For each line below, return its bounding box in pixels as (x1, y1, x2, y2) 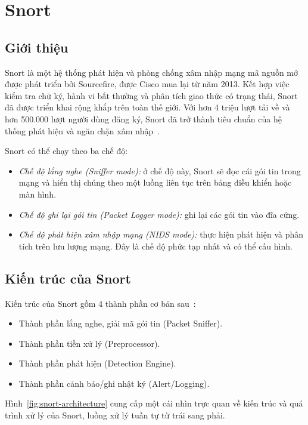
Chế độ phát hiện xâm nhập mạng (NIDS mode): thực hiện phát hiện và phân (18, 228, 304, 241)
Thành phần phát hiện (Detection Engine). (18, 357, 176, 369)
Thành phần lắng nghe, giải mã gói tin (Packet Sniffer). (18, 317, 223, 329)
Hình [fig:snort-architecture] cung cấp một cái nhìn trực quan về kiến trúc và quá (5, 397, 303, 409)
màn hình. (18, 187, 57, 200)
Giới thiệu (5, 38, 69, 56)
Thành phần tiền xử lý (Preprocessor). (18, 337, 160, 349)
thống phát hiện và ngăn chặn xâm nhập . (5, 124, 160, 137)
